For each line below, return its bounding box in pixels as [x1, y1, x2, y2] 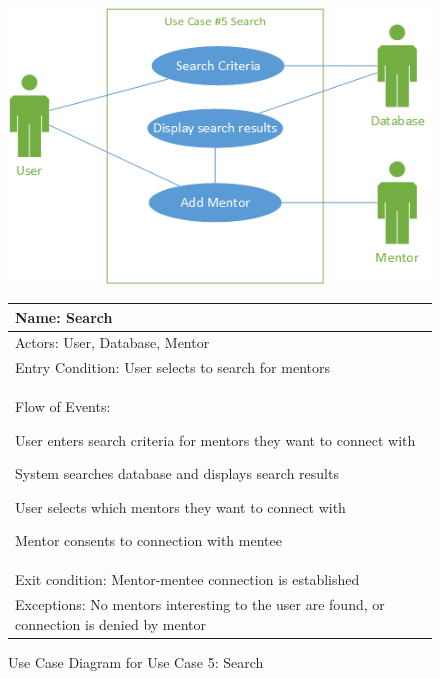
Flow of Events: [15, 396, 111, 417]
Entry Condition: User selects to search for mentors [15, 357, 330, 378]
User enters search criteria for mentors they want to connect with [15, 429, 416, 450]
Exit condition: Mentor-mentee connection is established [15, 569, 360, 590]
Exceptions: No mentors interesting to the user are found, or [15, 594, 385, 615]
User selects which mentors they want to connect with [15, 496, 346, 517]
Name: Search [15, 306, 113, 327]
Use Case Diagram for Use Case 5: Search [8, 651, 264, 672]
